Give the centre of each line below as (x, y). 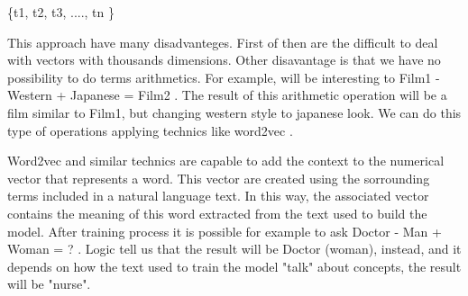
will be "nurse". (49, 284)
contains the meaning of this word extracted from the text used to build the (217, 213)
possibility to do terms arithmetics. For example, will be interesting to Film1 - (224, 77)
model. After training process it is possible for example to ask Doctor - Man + (225, 231)
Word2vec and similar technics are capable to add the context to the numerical (226, 161)
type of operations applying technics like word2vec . (150, 130)
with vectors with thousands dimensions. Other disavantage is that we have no (224, 60)
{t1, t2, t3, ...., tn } (61, 12)
